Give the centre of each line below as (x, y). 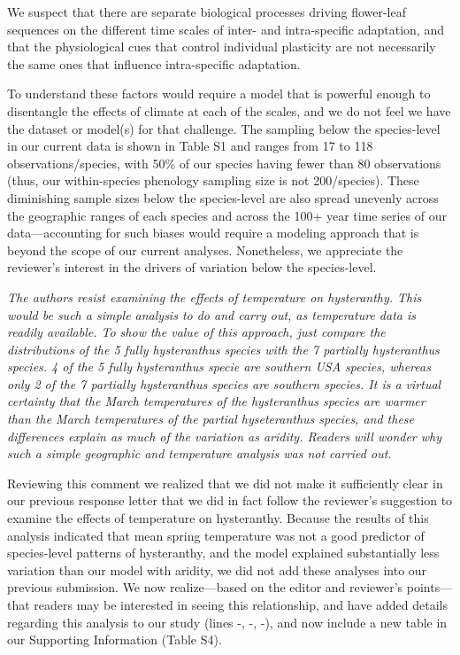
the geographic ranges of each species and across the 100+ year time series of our (227, 215)
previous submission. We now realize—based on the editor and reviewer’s (205, 587)
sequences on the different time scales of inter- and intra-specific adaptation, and (226, 29)
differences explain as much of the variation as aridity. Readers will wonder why (225, 436)
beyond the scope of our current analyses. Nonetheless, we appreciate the (205, 250)
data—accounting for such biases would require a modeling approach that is (213, 233)
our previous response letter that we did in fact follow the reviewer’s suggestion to (230, 500)
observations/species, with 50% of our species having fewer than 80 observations (224, 163)
